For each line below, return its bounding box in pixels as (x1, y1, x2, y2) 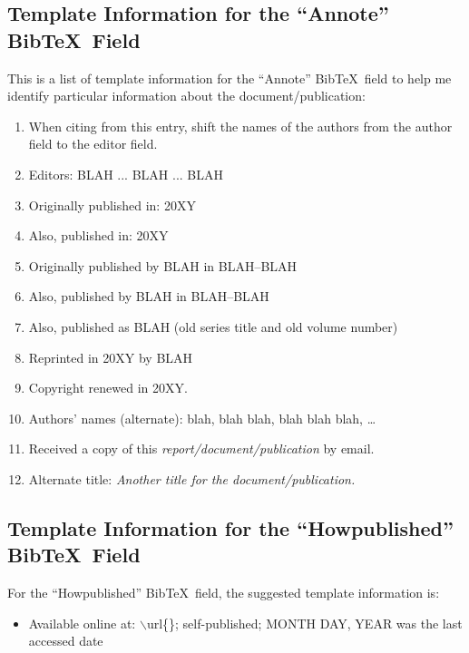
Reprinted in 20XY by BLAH (28, 347, 193, 366)
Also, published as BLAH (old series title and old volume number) (28, 317, 398, 336)
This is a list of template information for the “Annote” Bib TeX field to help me (7, 68, 452, 87)
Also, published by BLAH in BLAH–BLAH (28, 287, 269, 306)
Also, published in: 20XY (28, 226, 169, 245)
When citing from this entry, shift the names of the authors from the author (28, 116, 453, 135)
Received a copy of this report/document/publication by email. (28, 439, 375, 458)
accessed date (28, 631, 103, 650)
